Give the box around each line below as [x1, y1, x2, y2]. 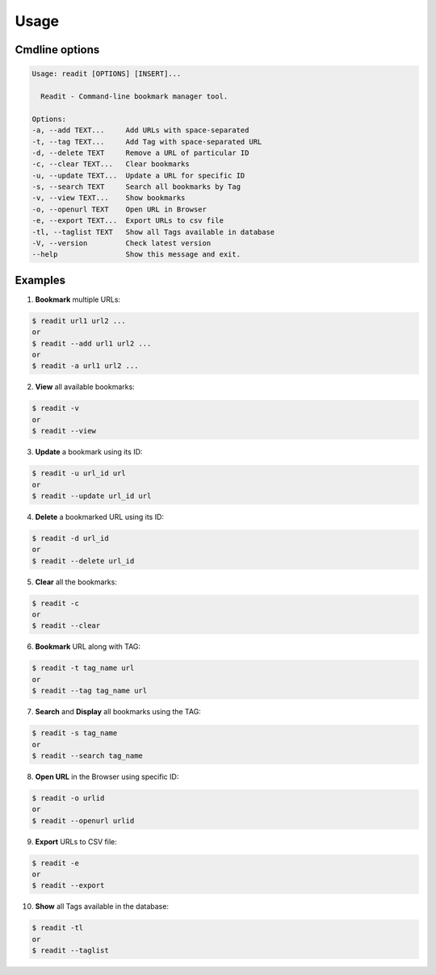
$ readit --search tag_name [31, 751, 143, 760]
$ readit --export [31, 881, 105, 890]
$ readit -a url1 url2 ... [31, 362, 139, 370]
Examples [15, 273, 66, 287]
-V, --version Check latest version [31, 239, 212, 248]
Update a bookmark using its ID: [35, 447, 143, 457]
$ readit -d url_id [31, 534, 109, 542]
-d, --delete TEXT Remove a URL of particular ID [31, 148, 249, 157]
